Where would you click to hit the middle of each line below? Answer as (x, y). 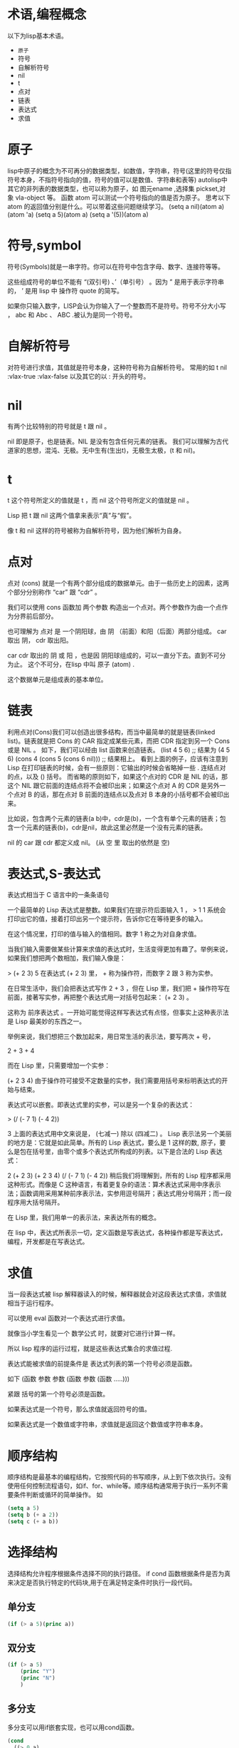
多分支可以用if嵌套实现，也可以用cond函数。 (73, 1727)
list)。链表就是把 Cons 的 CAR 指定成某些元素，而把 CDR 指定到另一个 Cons (118, 741)
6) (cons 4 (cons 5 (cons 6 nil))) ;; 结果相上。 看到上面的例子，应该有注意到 (118, 758)
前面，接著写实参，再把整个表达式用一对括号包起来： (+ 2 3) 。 (100, 997)
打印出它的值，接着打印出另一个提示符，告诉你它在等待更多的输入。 (107, 919)
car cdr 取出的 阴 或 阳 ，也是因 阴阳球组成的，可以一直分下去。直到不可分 (117, 655)
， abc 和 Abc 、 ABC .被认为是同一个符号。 (72, 315)
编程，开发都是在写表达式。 (48, 1242)
